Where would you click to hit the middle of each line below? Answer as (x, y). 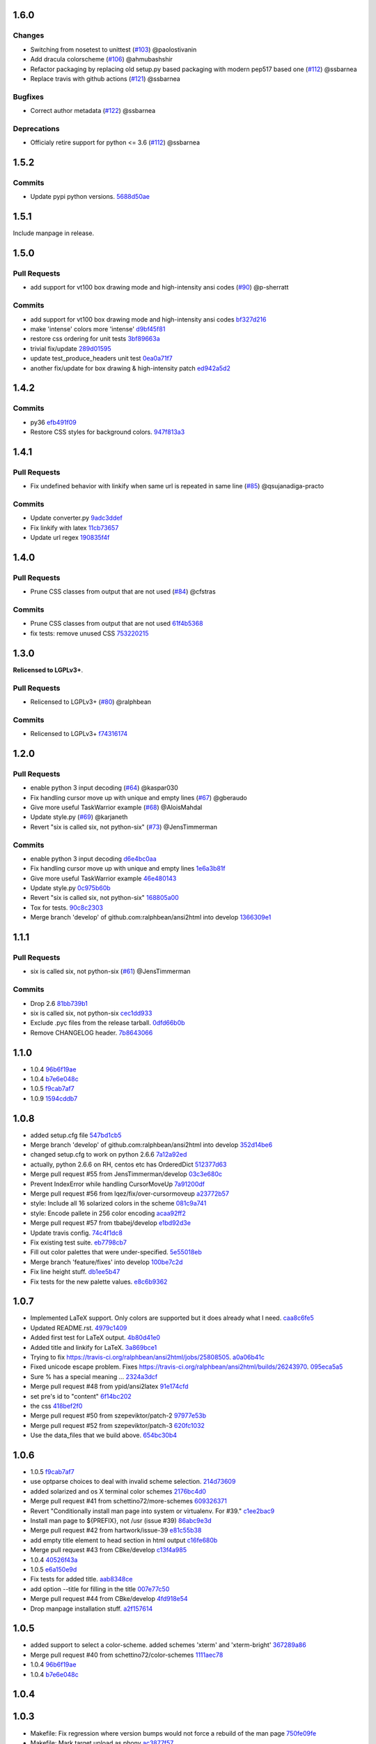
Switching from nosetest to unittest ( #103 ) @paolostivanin (113, 50)
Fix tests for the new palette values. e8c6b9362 (99, 1281)
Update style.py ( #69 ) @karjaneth (79, 817)
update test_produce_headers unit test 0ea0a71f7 (102, 359)
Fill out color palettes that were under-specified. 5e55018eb (116, 1252)
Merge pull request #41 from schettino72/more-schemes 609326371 (129, 1501)
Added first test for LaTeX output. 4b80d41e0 (95, 1338)
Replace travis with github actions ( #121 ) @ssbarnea (105, 78)
